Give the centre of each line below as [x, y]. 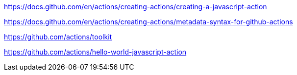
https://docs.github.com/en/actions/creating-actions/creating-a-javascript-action [136, 7]
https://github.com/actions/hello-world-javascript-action [95, 52]
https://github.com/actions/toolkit [58, 37]
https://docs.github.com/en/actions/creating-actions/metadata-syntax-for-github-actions [148, 22]
